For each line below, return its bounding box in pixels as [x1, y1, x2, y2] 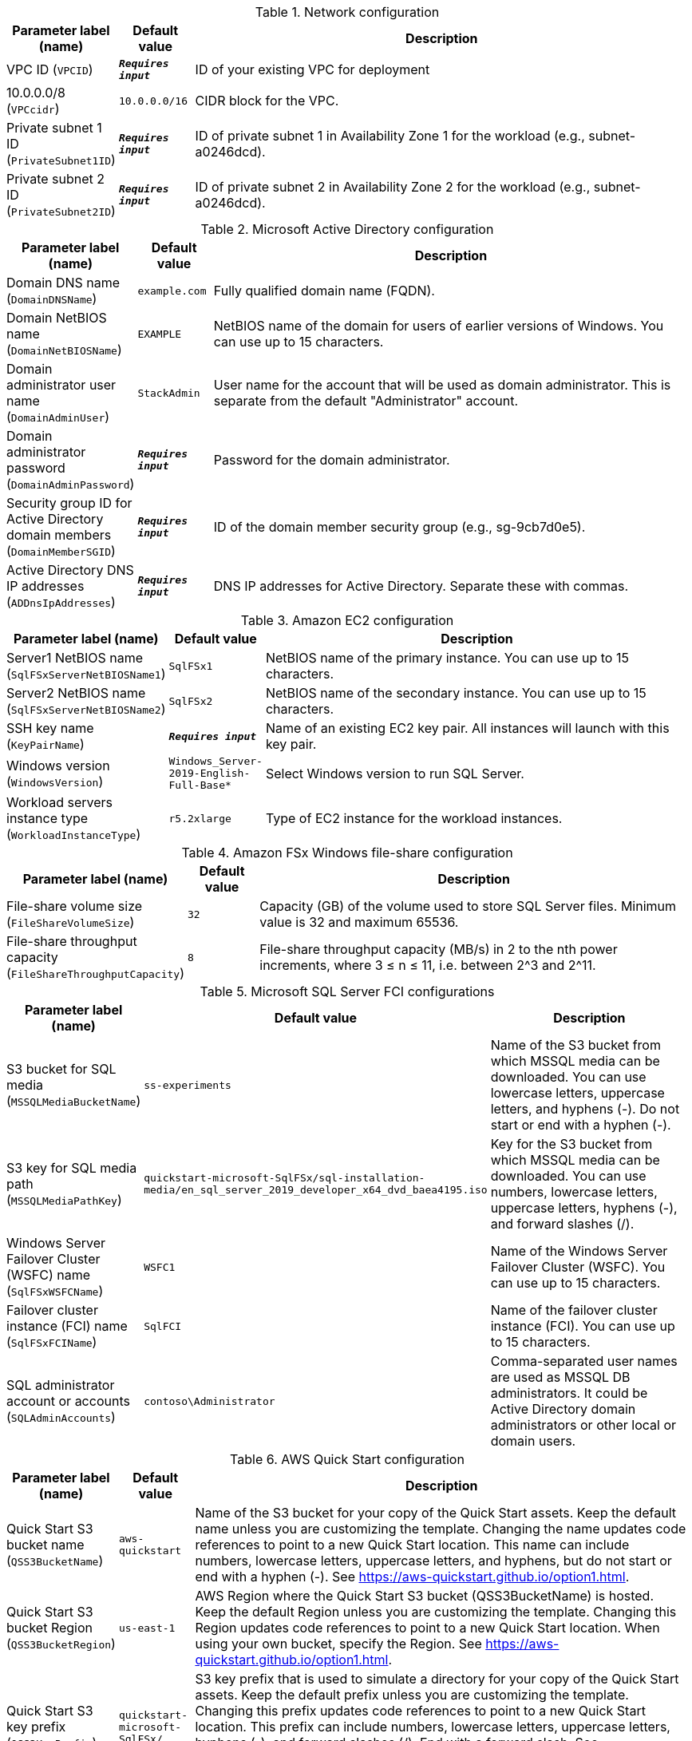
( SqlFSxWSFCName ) [6, 1283, 104, 1299]
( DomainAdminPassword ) [6, 476, 135, 492]
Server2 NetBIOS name [6, 685, 146, 701]
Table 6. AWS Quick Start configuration [230, 1451, 465, 1467]
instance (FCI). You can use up [490, 1318, 675, 1334]
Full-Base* [168, 779, 231, 791]
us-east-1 [118, 1621, 176, 1634]
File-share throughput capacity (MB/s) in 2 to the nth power [259, 941, 618, 957]
